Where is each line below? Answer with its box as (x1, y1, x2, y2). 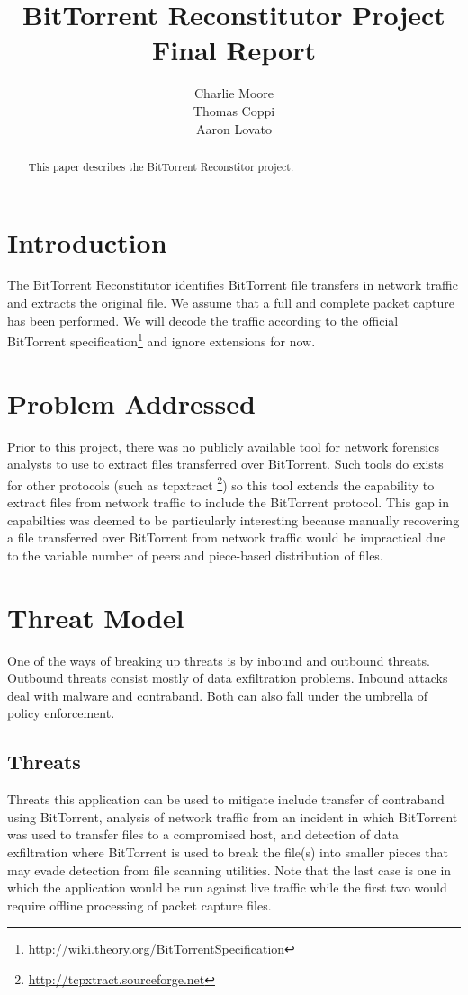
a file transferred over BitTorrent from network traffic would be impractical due (7, 528, 446, 547)
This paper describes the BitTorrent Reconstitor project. (28, 158, 294, 174)
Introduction (7, 223, 167, 260)
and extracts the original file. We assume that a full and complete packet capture (7, 293, 454, 312)
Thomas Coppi (193, 101, 275, 120)
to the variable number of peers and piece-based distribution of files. (7, 545, 383, 564)
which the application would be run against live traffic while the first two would (7, 878, 447, 897)
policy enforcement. (7, 704, 115, 722)
